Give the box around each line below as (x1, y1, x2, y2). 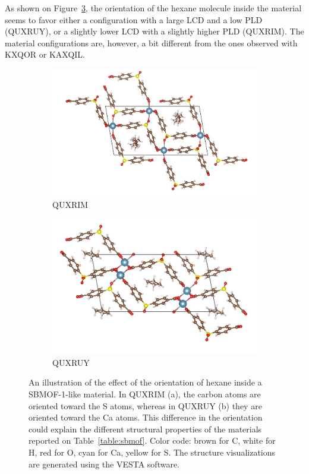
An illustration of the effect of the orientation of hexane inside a (29, 376, 262, 388)
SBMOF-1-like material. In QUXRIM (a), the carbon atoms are (29, 387, 261, 400)
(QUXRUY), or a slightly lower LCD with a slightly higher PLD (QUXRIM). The (5, 25, 304, 37)
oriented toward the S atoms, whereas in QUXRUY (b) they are (29, 399, 262, 412)
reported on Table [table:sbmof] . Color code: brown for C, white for (29, 434, 276, 447)
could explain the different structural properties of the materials (29, 422, 262, 435)
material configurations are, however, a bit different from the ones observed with (5, 36, 298, 49)
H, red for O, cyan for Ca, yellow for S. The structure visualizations (29, 445, 276, 458)
